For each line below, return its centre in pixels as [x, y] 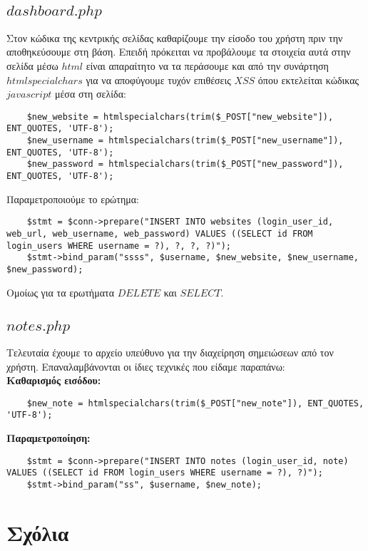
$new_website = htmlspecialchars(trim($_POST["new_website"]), [180, 117]
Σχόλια [38, 532]
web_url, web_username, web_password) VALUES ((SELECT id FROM [160, 233]
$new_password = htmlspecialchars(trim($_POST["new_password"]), [185, 164]
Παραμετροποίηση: [48, 438]
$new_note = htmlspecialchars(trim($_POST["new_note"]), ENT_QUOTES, [195, 403]
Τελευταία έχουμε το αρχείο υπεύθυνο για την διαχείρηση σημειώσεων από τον [170, 352]
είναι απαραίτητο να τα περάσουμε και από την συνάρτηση [207, 66]
